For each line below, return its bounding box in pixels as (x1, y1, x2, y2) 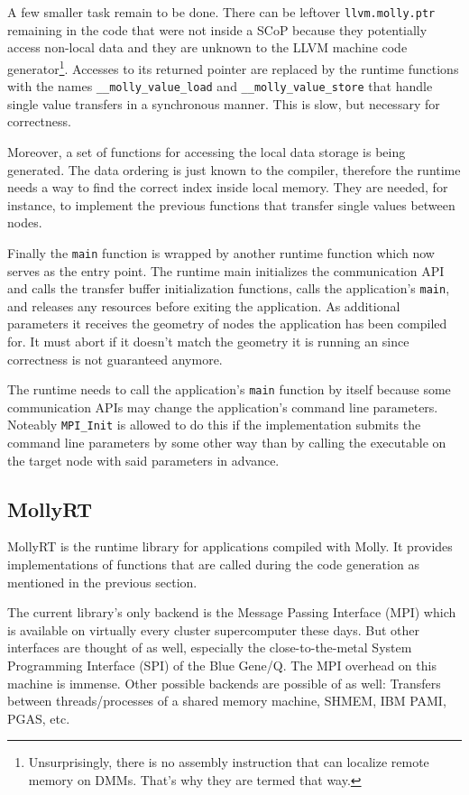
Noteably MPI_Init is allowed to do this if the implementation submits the (7, 415, 421, 434)
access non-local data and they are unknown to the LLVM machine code (7, 38, 408, 57)
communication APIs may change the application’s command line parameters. (7, 397, 438, 416)
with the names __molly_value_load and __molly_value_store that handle (7, 77, 433, 96)
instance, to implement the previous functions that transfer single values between (7, 195, 455, 214)
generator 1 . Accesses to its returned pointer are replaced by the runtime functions (7, 56, 459, 78)
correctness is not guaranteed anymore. (7, 349, 223, 368)
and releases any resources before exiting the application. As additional (7, 296, 400, 315)
